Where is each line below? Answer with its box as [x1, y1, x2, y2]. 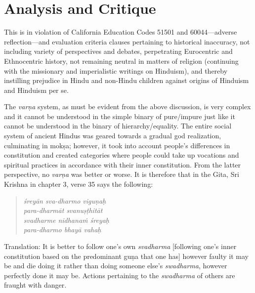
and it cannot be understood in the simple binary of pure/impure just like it [4, 111, 235, 121]
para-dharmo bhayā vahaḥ [23, 224, 101, 235]
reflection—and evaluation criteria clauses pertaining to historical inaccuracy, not [4, 36, 250, 46]
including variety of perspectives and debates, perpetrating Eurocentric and [4, 46, 233, 56]
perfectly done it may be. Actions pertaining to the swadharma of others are [4, 270, 235, 280]
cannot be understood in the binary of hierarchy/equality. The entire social [4, 121, 232, 131]
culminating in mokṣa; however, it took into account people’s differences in [4, 140, 230, 150]
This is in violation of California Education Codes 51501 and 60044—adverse [4, 27, 237, 37]
